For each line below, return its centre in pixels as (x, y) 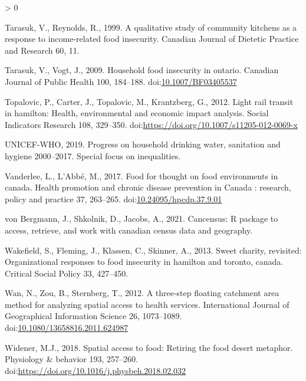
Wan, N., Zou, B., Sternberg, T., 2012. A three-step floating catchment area (142, 293)
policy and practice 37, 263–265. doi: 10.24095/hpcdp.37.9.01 (113, 198)
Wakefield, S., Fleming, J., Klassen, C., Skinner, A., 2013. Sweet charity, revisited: (153, 250)
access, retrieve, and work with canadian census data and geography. (129, 230)
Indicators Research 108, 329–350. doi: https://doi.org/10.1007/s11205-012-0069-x (151, 124)
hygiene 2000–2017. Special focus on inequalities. (93, 155)
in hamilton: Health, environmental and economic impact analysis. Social (137, 113)
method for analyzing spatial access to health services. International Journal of (147, 304)
